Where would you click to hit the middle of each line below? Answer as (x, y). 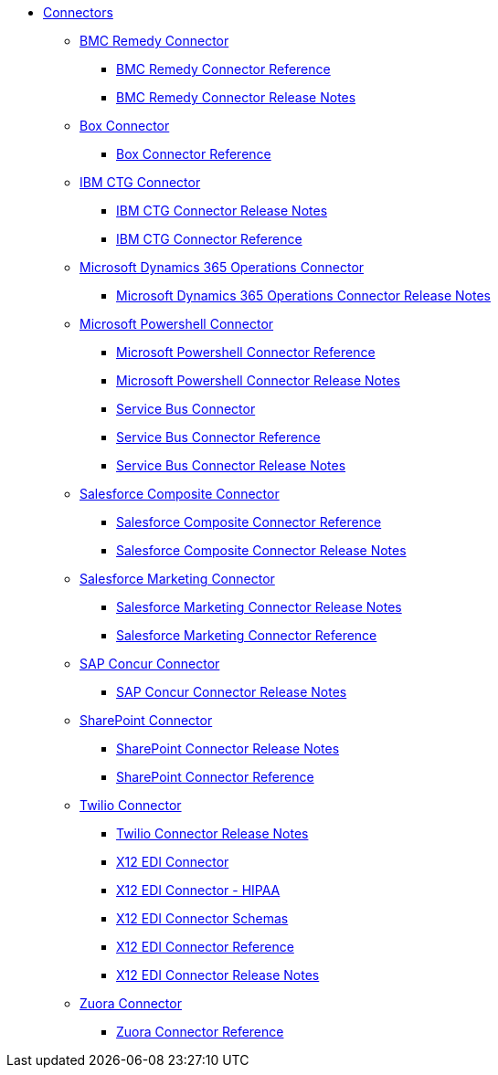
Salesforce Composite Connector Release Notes (261, 550)
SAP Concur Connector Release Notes (232, 692)
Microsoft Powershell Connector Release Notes (258, 380)
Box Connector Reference (194, 154)
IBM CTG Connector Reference (209, 239)
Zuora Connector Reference (200, 1032)
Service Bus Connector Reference (218, 437)
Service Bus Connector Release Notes (231, 465)
